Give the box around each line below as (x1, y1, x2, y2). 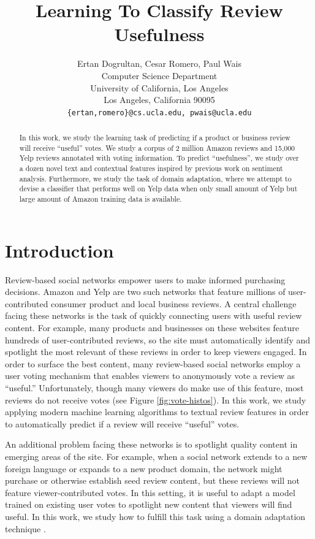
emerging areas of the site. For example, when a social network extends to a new (5, 449, 308, 462)
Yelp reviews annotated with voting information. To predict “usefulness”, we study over (19, 153, 299, 163)
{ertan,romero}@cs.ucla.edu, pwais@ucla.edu (67, 108, 252, 117)
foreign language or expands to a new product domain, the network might (5, 462, 283, 475)
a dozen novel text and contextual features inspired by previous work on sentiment (19, 163, 283, 174)
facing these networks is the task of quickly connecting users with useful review (5, 309, 302, 322)
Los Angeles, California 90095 (104, 93, 215, 106)
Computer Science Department (101, 69, 218, 82)
